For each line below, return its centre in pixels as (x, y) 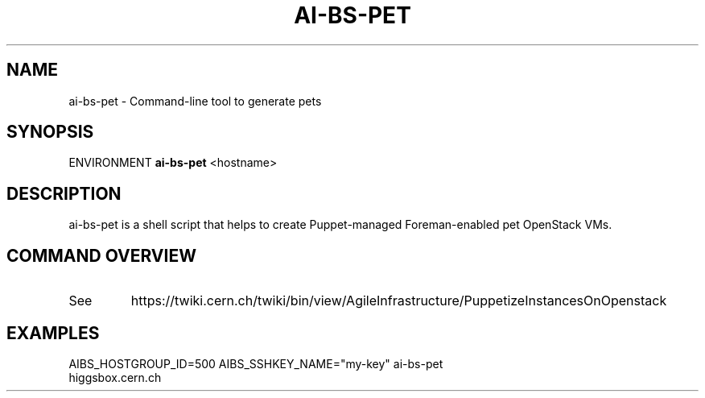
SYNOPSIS (50, 132)
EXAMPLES (53, 333)
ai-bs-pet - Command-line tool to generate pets (195, 101)
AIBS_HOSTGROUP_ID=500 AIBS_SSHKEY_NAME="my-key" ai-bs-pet (256, 363)
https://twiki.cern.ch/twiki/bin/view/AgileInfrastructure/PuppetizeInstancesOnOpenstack (399, 301)
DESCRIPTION (64, 193)
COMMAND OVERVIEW (101, 255)
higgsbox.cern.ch (115, 377)
